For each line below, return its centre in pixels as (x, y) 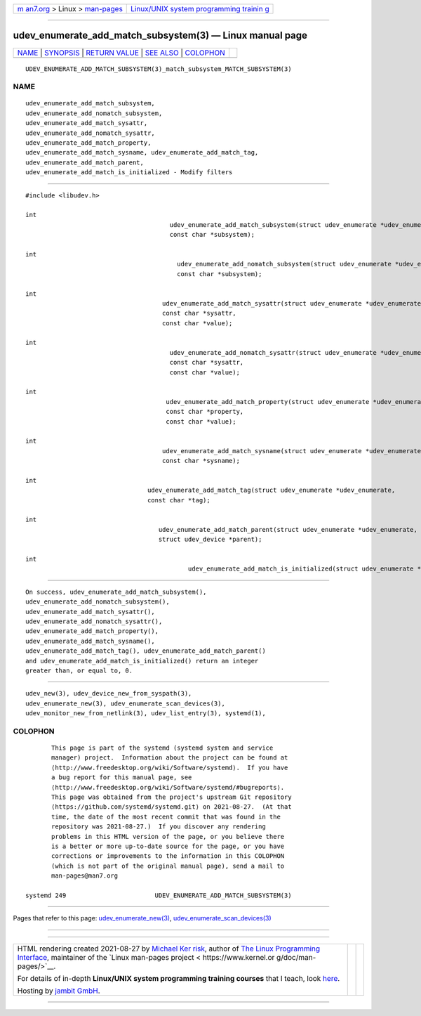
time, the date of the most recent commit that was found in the (166, 816)
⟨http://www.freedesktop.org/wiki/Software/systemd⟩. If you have (170, 767)
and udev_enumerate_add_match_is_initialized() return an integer (142, 661)
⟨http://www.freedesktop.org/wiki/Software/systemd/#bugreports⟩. (168, 787)
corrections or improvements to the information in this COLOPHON (168, 856)
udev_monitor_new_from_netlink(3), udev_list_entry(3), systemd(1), (146, 714)
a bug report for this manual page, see (122, 777)
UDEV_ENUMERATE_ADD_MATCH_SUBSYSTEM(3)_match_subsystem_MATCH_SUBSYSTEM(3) (159, 69)
